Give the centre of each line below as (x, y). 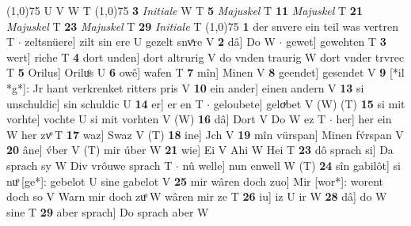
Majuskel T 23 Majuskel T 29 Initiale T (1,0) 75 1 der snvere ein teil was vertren (203, 26)
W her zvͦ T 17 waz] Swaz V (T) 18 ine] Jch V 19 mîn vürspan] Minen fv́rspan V (205, 134)
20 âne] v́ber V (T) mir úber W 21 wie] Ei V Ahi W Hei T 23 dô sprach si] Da (200, 150)
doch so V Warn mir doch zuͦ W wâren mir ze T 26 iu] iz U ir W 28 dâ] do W (197, 196)
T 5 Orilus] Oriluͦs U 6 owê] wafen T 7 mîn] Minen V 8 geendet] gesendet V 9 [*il (205, 72)
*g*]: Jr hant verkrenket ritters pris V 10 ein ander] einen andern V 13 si (185, 87)
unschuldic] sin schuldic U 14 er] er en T (105, 103)
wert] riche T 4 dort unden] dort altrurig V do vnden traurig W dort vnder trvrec (205, 56)
